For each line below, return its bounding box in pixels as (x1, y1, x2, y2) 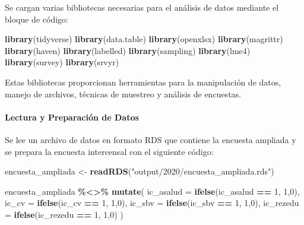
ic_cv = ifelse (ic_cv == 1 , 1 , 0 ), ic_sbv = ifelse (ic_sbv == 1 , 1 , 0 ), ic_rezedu (5, 197, 299, 209)
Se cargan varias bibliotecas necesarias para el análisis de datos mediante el (5, 1, 279, 13)
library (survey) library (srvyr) (5, 56, 119, 68)
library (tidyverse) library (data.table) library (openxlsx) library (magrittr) (5, 33, 283, 45)
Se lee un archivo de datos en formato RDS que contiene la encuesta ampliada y (5, 133, 296, 145)
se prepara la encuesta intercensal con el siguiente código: (5, 145, 214, 157)
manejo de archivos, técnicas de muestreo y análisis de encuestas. (5, 87, 241, 100)
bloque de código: (5, 12, 68, 25)
